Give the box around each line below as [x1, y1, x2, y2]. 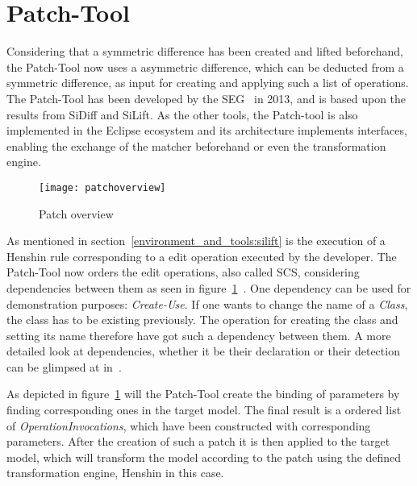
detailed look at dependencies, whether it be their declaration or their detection [6, 343, 400, 359]
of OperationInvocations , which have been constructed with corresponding [6, 417, 371, 434]
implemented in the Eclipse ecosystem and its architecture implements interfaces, [6, 122, 407, 139]
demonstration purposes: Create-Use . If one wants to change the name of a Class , [6, 295, 408, 312]
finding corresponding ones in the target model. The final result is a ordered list [6, 401, 402, 418]
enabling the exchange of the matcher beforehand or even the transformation [6, 137, 386, 154]
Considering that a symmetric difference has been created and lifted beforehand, [6, 43, 403, 60]
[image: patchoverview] [39, 181, 166, 193]
